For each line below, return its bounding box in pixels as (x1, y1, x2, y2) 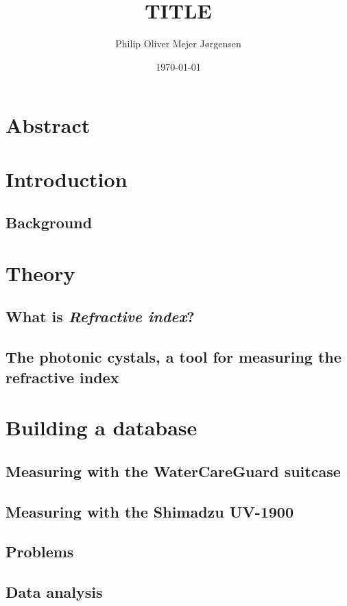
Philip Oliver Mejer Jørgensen (115, 36, 241, 51)
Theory (5, 258, 75, 287)
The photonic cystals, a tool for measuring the (5, 346, 342, 367)
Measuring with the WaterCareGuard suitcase (5, 460, 341, 481)
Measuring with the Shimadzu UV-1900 (5, 500, 294, 522)
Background (5, 212, 93, 233)
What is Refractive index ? (5, 306, 195, 327)
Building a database (5, 413, 198, 441)
